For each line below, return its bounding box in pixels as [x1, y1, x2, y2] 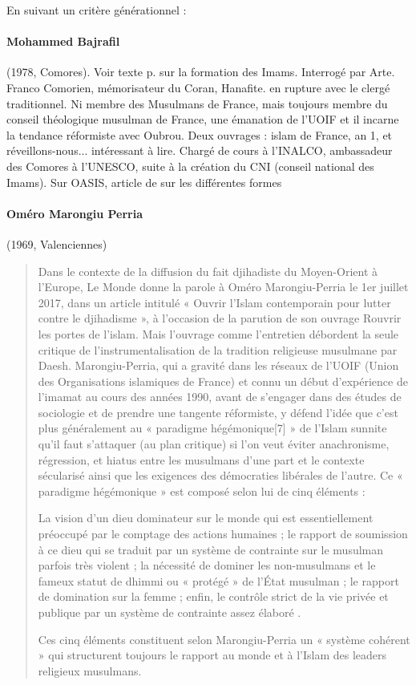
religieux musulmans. [38, 662, 142, 679]
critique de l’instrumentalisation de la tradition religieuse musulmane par [38, 341, 398, 358]
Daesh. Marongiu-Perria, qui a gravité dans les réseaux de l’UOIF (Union [38, 357, 399, 374]
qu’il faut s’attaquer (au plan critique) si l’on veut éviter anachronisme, [38, 436, 390, 452]
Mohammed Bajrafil [6, 33, 120, 50]
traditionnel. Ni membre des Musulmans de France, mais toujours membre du [6, 95, 388, 111]
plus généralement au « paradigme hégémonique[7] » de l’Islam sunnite [38, 420, 387, 436]
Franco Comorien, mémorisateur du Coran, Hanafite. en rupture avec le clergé [6, 79, 390, 95]
